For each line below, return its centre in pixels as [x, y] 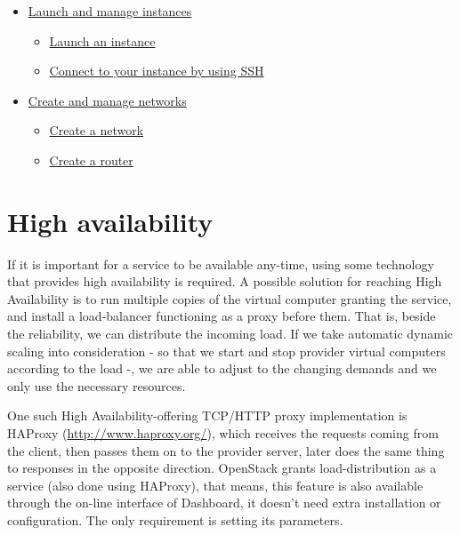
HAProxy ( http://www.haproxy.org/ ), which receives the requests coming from [223, 433]
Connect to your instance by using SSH [157, 71]
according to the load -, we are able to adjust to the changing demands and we [222, 368]
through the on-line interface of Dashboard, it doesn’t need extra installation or [224, 503]
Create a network [97, 130]
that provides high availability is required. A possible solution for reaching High [225, 281]
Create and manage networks [107, 100]
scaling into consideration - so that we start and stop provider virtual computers [226, 351]
